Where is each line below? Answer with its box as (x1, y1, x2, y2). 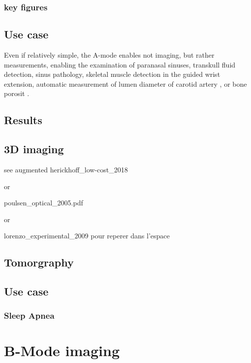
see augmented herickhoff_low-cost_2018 (4, 165, 128, 174)
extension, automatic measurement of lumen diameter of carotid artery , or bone (4, 78, 247, 89)
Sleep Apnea (4, 309, 55, 322)
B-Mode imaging (4, 340, 120, 360)
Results (4, 112, 42, 128)
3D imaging (4, 141, 64, 157)
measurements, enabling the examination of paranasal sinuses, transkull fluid (4, 59, 236, 69)
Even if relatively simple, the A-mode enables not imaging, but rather (4, 50, 215, 60)
